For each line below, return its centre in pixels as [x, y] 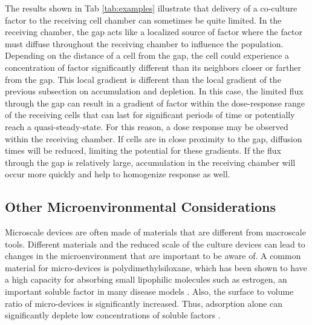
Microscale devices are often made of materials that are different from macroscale [155, 232]
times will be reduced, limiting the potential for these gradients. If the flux [143, 150]
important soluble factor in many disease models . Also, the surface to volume [149, 291]
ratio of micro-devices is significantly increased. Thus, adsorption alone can [144, 303]
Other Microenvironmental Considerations [141, 207]
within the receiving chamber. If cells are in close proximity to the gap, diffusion [154, 138]
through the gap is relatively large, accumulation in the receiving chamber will [150, 162]
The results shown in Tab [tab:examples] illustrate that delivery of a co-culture [151, 8]
